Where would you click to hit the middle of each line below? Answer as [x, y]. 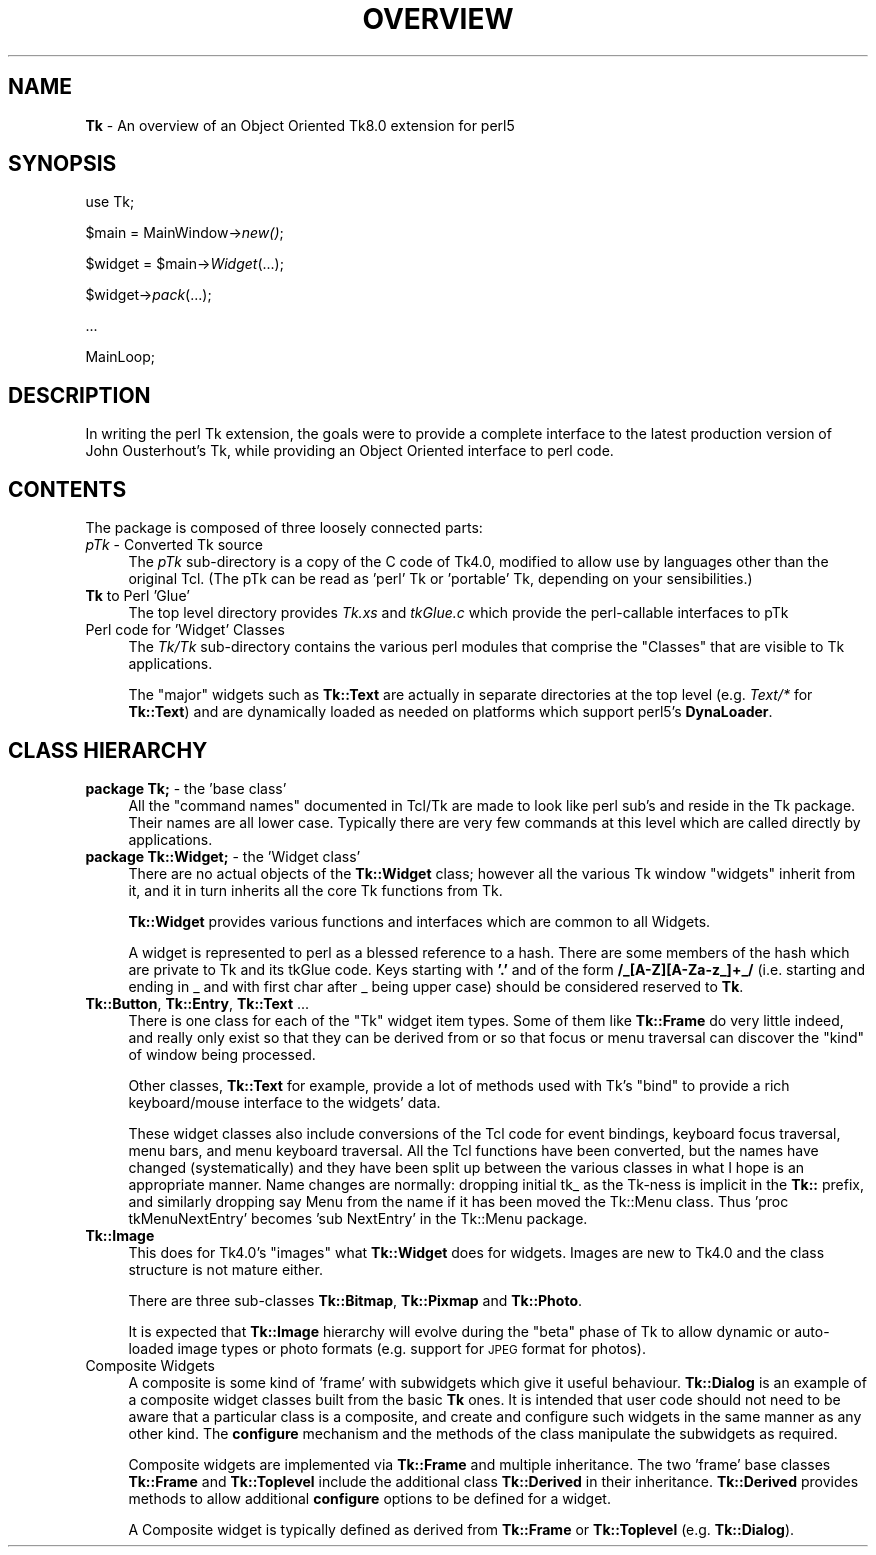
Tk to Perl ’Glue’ [137, 596]
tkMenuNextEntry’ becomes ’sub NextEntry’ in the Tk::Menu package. [358, 1218]
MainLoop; [120, 357]
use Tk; [110, 202]
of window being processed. [222, 1054]
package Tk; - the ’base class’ [186, 788]
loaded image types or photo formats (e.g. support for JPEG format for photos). [387, 1348]
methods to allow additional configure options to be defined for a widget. [369, 1498]
